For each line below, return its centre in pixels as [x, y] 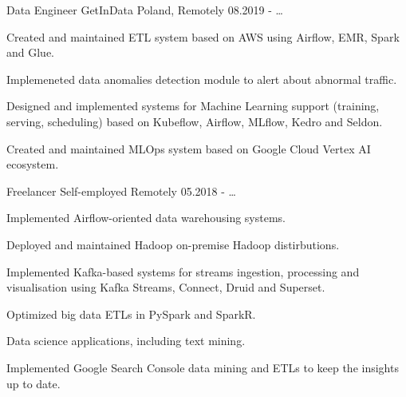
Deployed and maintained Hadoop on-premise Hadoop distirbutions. [173, 244]
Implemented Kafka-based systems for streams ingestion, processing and [183, 271]
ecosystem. [33, 164]
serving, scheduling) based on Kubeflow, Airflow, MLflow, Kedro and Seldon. [195, 121]
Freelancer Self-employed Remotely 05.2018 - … [121, 191]
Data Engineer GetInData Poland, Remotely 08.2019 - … [145, 10]
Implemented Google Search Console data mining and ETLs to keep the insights [203, 367]
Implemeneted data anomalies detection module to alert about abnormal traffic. [202, 79]
